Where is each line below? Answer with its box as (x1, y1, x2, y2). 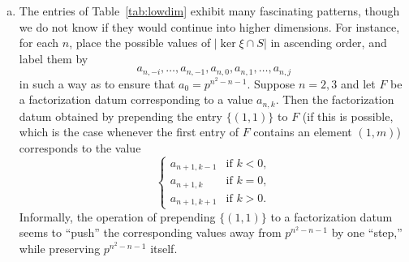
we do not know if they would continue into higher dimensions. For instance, (19, 18, 400, 35)
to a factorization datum (270, 208, 393, 225)
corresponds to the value (19, 140, 141, 157)
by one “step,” (331, 224, 403, 241)
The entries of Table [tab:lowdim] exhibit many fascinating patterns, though (19, 2, 400, 19)
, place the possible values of (69, 34, 211, 51)
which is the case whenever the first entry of (19, 123, 239, 140)
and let (340, 75, 376, 92)
